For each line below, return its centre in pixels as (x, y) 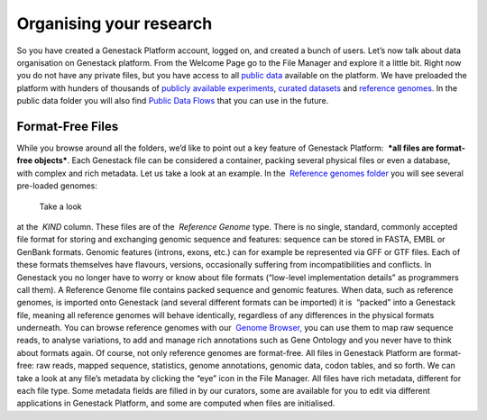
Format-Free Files (68, 126)
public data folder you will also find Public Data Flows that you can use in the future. (173, 101)
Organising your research (115, 23)
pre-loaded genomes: (57, 186)
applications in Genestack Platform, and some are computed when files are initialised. (176, 403)
